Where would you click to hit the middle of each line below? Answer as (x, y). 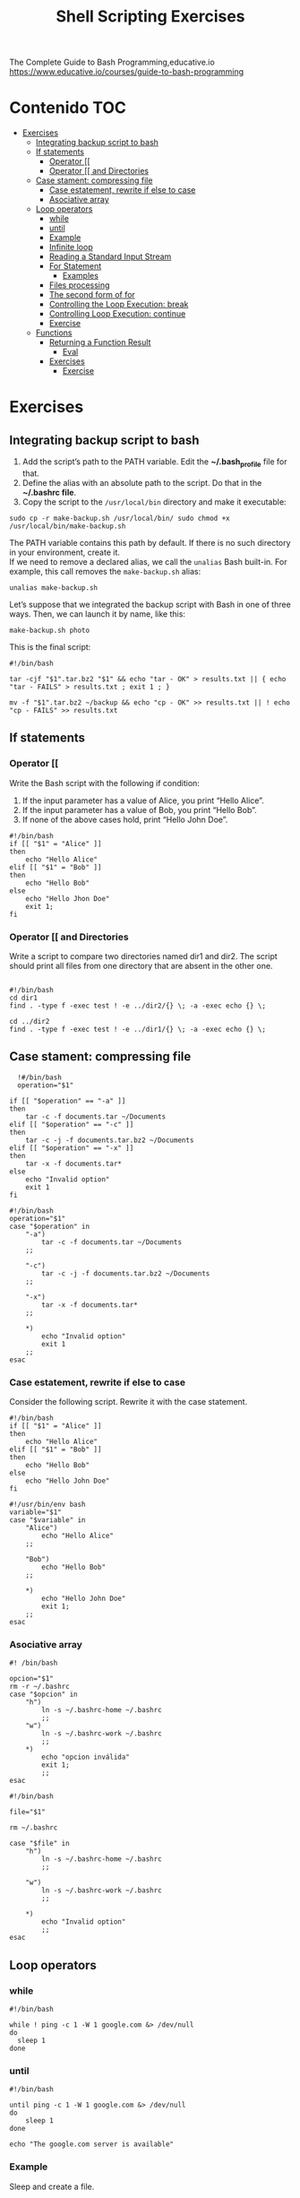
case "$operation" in (50, 1226)
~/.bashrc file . (49, 492)
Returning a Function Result (100, 342)
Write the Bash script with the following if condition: (104, 783)
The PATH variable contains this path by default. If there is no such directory (150, 542)
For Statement (75, 266)
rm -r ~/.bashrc (39, 1687)
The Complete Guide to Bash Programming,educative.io (112, 62)
